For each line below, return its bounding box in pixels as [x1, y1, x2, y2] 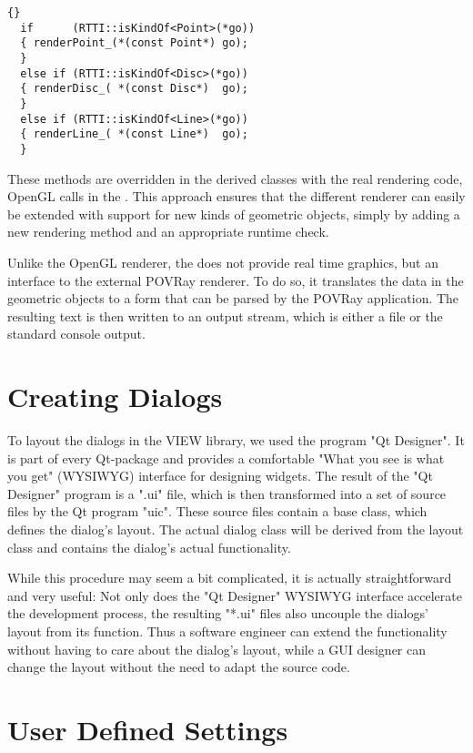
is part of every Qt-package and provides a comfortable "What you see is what [7, 448, 445, 467]
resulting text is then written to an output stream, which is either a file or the [7, 306, 443, 325]
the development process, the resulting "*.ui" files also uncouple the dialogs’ [7, 604, 428, 623]
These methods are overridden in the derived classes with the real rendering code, [7, 168, 463, 188]
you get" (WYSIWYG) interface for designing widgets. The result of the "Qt [7, 466, 433, 485]
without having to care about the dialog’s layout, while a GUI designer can [7, 639, 427, 658]
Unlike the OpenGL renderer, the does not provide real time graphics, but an [7, 252, 438, 271]
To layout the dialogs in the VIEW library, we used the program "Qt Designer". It [7, 431, 465, 450]
